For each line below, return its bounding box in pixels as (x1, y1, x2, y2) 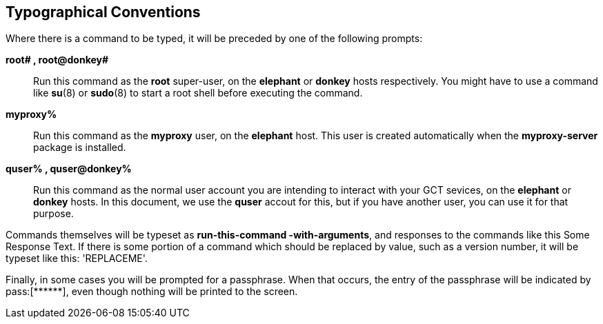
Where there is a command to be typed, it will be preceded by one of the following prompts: (6, 32, 423, 45)
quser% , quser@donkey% (6, 163, 132, 175)
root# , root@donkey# (6, 54, 109, 66)
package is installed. (33, 141, 126, 154)
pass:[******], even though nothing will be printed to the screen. (6, 285, 298, 298)
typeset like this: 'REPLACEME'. (6, 252, 148, 265)
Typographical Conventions (6, 3, 201, 21)
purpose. (33, 207, 74, 220)
